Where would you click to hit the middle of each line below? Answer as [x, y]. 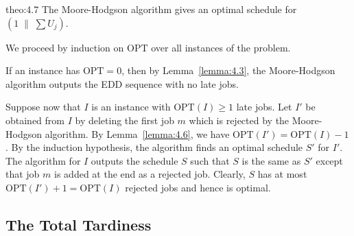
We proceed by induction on [65, 47]
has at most [282, 174]
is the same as [271, 160]
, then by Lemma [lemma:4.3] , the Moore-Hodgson [228, 70]
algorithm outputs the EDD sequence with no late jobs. [122, 83]
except [329, 160]
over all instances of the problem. [221, 47]
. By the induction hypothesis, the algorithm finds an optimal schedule [154, 147]
